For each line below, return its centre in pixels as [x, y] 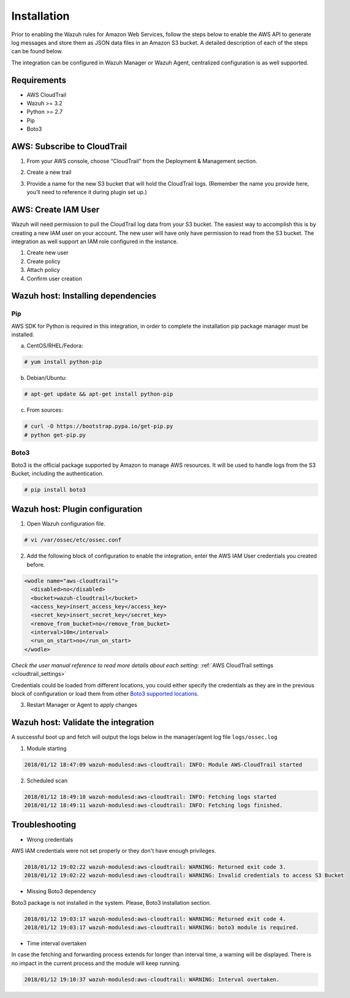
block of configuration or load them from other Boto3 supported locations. [105, 694]
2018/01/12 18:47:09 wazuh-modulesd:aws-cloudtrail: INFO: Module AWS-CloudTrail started [163, 765]
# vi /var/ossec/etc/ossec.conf [73, 540]
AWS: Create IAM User [55, 210]
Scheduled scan [47, 781]
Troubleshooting [44, 825]
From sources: [45, 410]
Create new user [48, 253]
